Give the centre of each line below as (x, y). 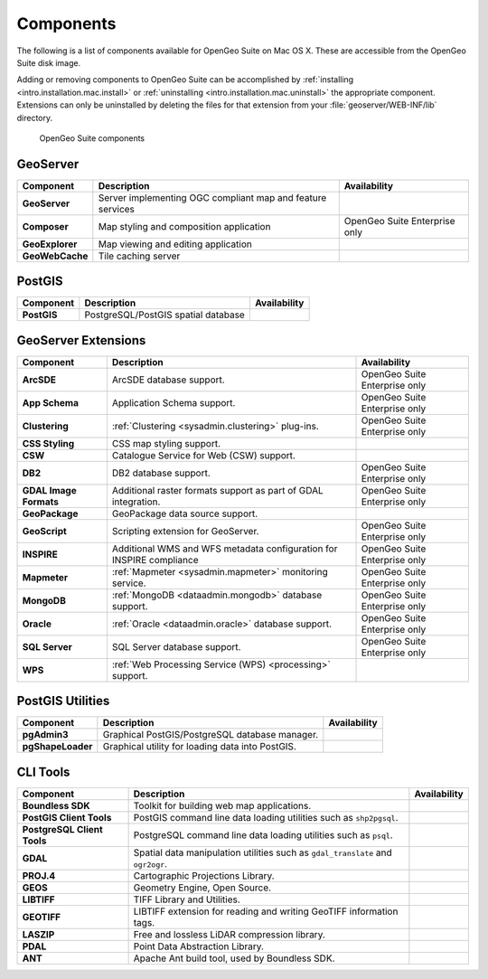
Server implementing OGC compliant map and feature (212, 197)
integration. (136, 502)
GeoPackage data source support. (185, 513)
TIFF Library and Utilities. (187, 899)
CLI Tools (43, 772)
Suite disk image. (49, 62)
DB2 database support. (161, 473)
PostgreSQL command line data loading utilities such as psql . (263, 834)
